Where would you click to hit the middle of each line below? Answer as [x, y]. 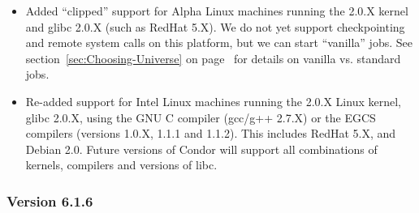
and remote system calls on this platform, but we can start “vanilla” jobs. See [219, 43]
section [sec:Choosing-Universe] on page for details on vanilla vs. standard [213, 58]
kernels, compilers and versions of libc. [121, 165]
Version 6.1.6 [50, 200]
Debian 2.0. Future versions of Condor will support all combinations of [201, 149]
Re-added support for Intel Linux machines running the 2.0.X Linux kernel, [213, 101]
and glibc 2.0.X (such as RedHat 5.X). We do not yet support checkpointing [215, 26]
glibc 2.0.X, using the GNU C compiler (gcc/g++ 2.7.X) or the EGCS [201, 117]
